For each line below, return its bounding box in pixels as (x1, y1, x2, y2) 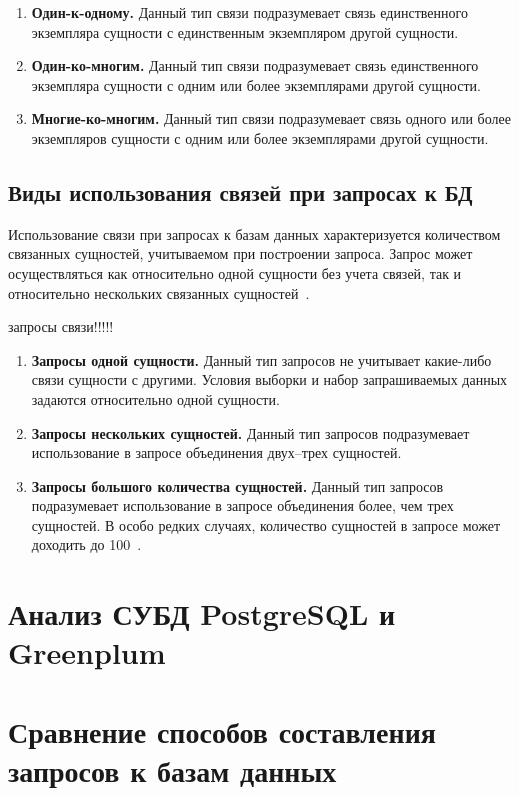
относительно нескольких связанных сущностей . (8, 282, 310, 303)
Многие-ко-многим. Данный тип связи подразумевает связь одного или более (31, 108, 511, 129)
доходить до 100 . (31, 534, 142, 555)
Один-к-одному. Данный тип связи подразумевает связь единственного (31, 2, 468, 22)
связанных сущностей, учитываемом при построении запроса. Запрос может (8, 243, 473, 264)
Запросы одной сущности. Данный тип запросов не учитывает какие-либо (31, 349, 492, 370)
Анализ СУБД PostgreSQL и (8, 593, 396, 634)
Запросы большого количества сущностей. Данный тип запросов (31, 475, 444, 496)
